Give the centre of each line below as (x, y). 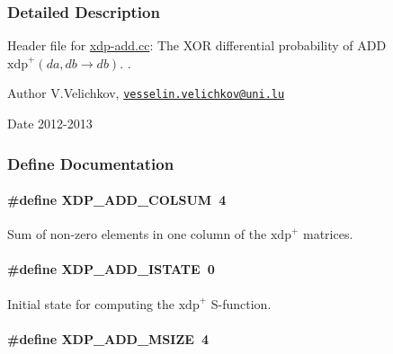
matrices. (328, 234)
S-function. (241, 303)
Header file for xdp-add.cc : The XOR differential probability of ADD (197, 45)
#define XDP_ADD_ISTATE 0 (111, 269)
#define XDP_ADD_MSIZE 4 (108, 338)
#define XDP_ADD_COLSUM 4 (117, 200)
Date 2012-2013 (50, 124)
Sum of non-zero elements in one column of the (137, 234)
